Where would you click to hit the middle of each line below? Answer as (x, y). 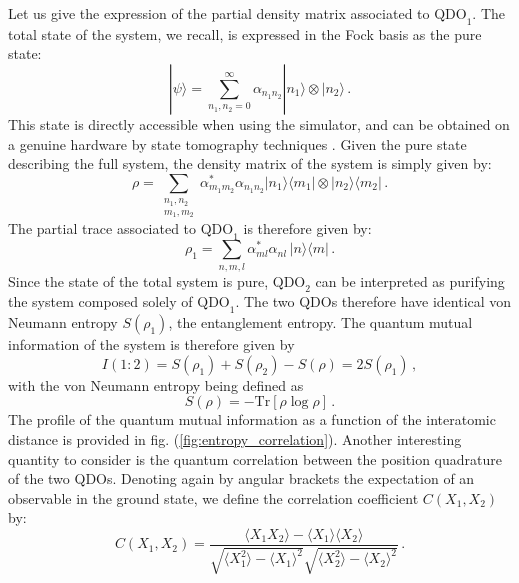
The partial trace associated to (102, 228)
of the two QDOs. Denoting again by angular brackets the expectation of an (241, 478)
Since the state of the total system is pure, (138, 280)
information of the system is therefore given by (151, 344)
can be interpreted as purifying (410, 280)
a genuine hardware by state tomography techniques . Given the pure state (237, 143)
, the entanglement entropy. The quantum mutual (320, 322)
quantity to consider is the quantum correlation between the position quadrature (255, 458)
